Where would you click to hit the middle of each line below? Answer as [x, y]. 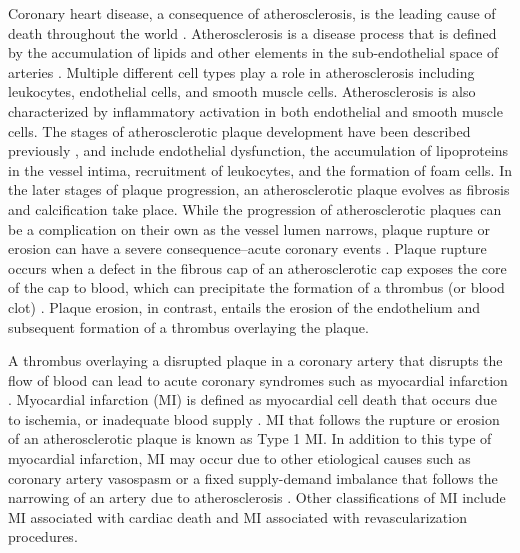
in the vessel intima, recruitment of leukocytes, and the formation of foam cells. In [260, 169]
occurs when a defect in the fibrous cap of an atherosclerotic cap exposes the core [257, 267]
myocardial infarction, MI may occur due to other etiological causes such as [239, 458]
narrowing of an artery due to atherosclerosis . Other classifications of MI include [257, 497]
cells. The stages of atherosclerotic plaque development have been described [239, 130]
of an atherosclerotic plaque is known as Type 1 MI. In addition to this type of [250, 438]
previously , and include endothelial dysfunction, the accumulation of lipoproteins [258, 150]
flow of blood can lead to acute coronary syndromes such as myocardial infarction [258, 379]
